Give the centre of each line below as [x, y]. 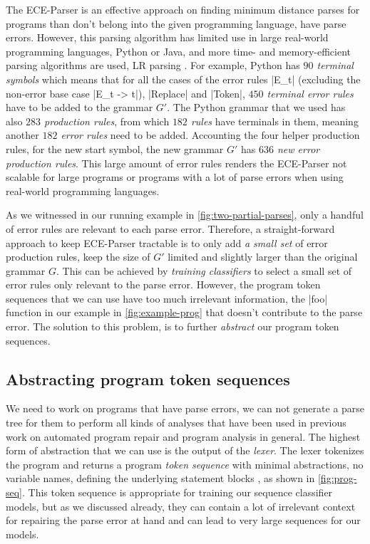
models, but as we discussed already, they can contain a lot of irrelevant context [181, 506]
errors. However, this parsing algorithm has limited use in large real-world [167, 37]
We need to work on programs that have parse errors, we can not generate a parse [185, 408]
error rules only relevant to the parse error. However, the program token [163, 284]
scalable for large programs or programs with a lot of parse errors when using [175, 177]
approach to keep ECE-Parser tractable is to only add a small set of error [167, 242]
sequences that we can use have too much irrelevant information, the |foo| [167, 298]
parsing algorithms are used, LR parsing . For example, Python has [153, 65]
